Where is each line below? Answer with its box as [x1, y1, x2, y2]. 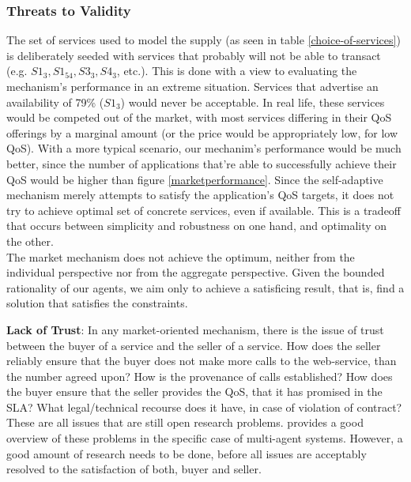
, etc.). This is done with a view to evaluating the [116, 62, 357, 79]
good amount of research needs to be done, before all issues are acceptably [6, 445, 367, 461]
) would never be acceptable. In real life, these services [120, 93, 385, 110]
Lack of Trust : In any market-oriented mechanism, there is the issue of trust [6, 321, 384, 337]
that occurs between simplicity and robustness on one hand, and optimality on [6, 217, 387, 234]
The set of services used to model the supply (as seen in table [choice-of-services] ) [6, 32, 401, 48]
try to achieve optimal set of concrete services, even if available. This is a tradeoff [6, 201, 402, 218]
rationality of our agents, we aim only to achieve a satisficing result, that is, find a [6, 279, 405, 296]
